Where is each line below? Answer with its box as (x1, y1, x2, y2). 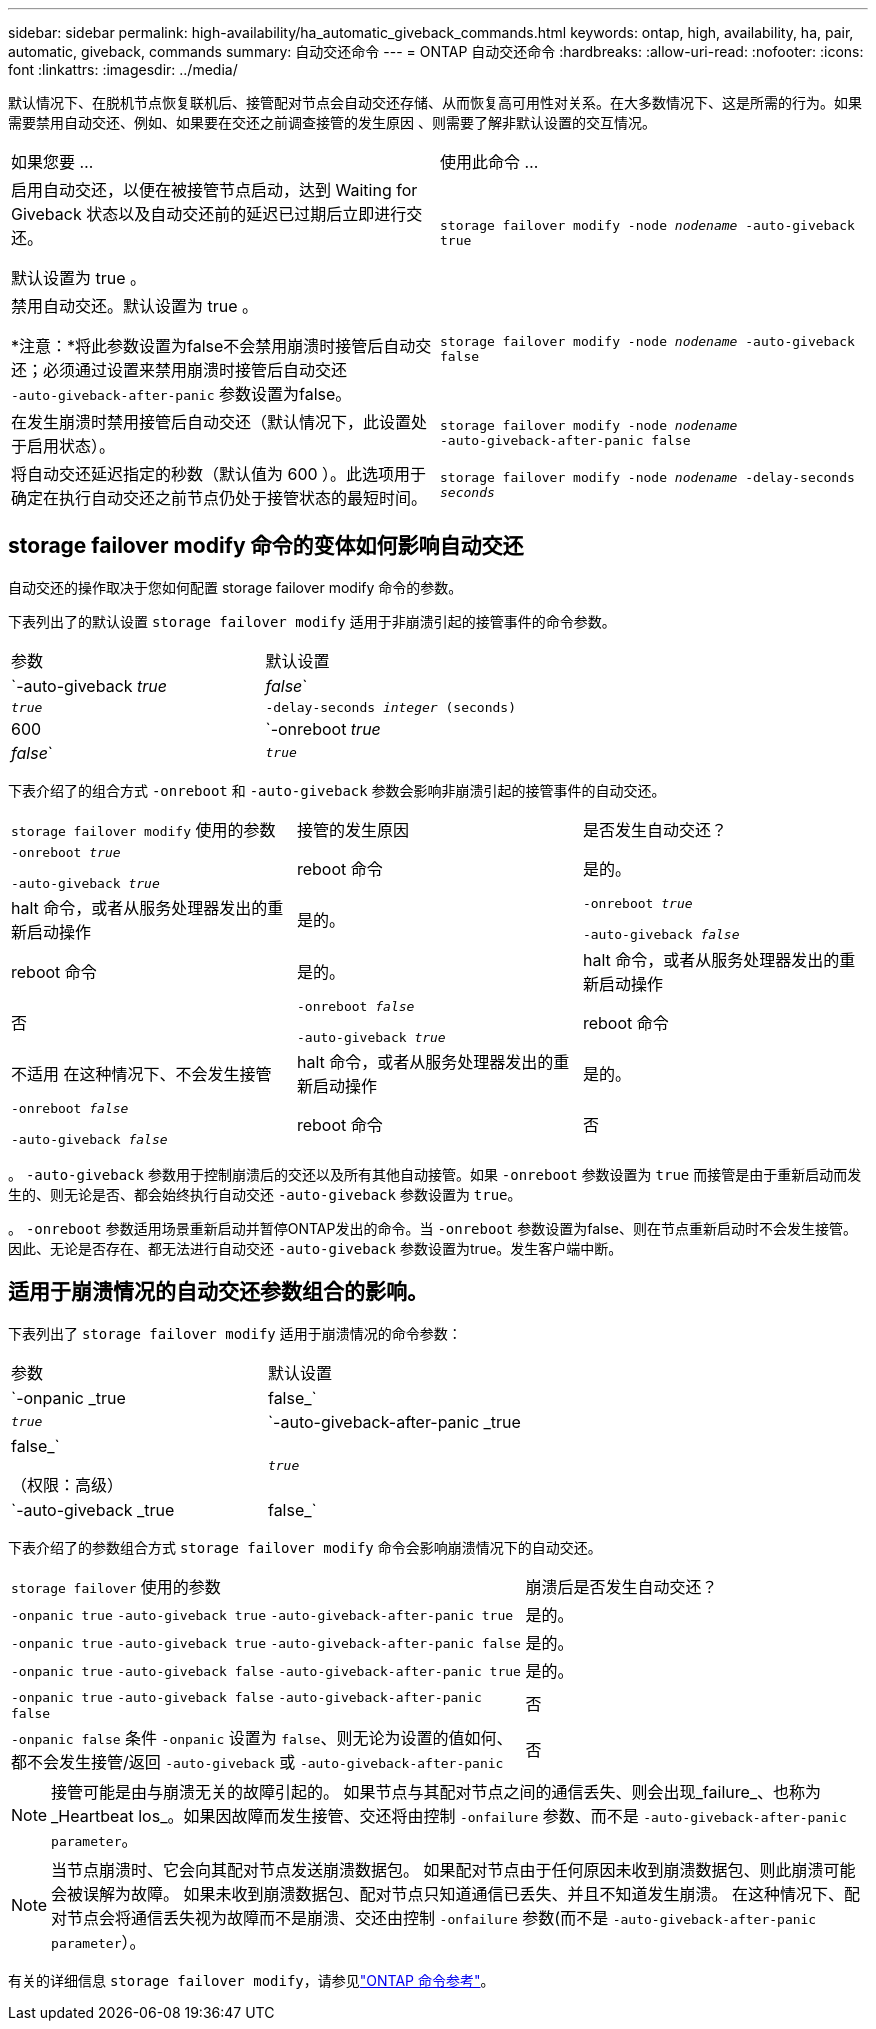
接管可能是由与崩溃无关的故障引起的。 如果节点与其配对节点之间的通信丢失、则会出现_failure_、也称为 (51, 1781, 822, 1802)
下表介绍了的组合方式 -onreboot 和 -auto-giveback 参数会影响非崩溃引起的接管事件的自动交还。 (8, 781, 666, 799)
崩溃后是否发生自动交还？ (525, 1576, 718, 1597)
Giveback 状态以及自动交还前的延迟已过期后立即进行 (11, 204, 407, 224)
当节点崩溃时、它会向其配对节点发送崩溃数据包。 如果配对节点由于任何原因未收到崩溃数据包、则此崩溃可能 (51, 1859, 856, 1880)
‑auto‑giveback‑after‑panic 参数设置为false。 (11, 384, 352, 404)
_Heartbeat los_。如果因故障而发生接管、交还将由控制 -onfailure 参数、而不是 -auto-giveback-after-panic (51, 1805, 847, 1826)
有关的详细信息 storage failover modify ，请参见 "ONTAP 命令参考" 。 (8, 1971, 495, 1989)
